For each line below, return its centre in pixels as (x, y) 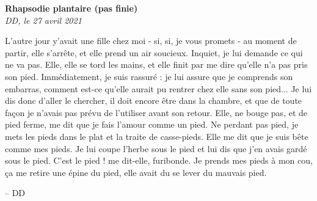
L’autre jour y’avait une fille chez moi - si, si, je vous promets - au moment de (151, 41)
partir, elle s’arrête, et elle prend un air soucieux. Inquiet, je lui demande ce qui (154, 52)
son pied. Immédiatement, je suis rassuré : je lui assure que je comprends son (149, 76)
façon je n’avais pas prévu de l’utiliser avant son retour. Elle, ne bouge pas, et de (156, 112)
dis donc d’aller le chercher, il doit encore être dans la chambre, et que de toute (154, 100)
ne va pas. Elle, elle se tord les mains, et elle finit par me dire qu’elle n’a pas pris (156, 64)
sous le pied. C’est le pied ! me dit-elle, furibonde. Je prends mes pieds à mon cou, (159, 160)
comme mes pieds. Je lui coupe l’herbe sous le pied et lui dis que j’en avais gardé (156, 148)
